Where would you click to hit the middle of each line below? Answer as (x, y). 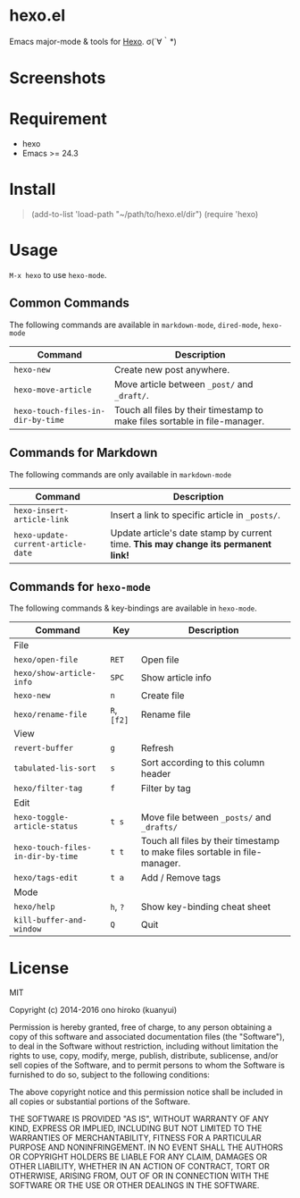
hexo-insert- (42, 510)
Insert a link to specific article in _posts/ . (196, 515)
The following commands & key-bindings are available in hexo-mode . (133, 608)
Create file (162, 696)
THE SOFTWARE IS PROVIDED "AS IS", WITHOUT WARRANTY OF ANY (139, 1119)
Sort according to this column (203, 763)
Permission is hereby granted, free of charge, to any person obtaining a (141, 1027)
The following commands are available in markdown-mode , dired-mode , (135, 325)
